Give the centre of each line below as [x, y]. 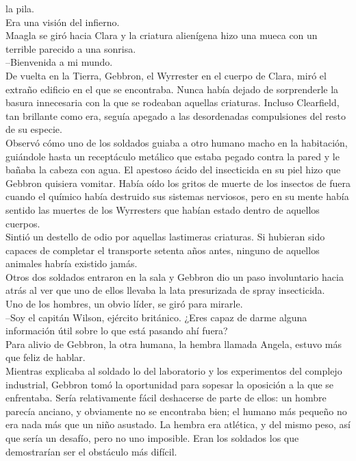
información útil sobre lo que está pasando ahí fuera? [117, 331]
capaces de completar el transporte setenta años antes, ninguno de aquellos [163, 250]
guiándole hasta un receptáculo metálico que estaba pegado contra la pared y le [173, 156]
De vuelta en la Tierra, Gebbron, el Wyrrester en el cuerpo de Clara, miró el [166, 75]
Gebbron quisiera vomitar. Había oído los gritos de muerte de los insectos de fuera [178, 183]
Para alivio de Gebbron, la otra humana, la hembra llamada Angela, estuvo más [174, 344]
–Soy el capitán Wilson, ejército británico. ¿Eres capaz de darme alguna [156, 317]
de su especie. [34, 129]
